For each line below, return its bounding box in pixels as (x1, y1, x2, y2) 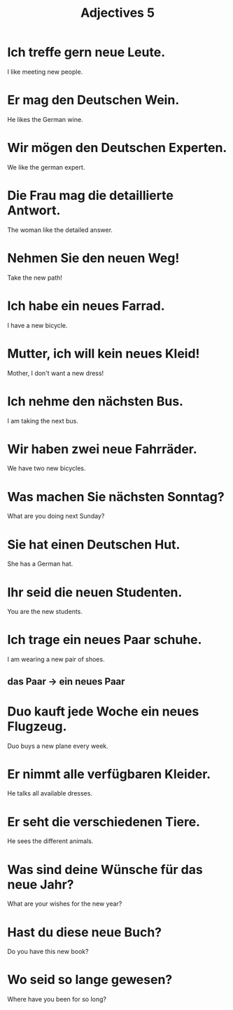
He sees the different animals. (7, 837, 94, 845)
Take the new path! (7, 273, 63, 282)
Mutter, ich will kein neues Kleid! (7, 346, 200, 362)
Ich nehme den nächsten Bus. (7, 393, 184, 409)
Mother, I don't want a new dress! (7, 369, 104, 377)
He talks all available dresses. (7, 789, 93, 798)
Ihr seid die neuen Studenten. (7, 584, 183, 600)
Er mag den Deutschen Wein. (7, 93, 180, 108)
